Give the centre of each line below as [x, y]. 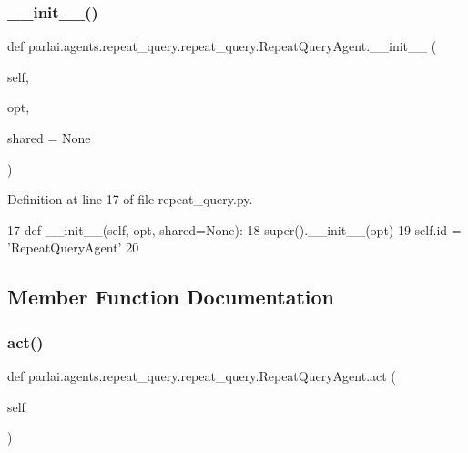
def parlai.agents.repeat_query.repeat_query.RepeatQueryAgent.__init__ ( [222, 46]
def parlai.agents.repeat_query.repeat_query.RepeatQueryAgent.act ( [202, 375]
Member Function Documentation [171, 297]
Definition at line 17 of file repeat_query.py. [130, 199]
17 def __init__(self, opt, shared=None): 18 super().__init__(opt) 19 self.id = [234, 229]
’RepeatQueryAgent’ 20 [73, 247]
